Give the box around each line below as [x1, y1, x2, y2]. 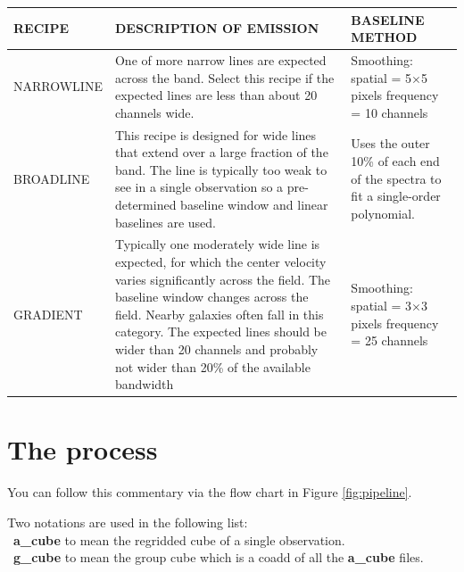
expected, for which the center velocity [114, 252, 327, 270]
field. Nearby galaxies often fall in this [114, 304, 324, 323]
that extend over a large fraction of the [114, 143, 328, 162]
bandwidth [114, 375, 174, 394]
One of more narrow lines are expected [114, 50, 327, 69]
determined [114, 195, 177, 213]
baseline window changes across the [114, 287, 309, 306]
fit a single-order [351, 187, 441, 205]
